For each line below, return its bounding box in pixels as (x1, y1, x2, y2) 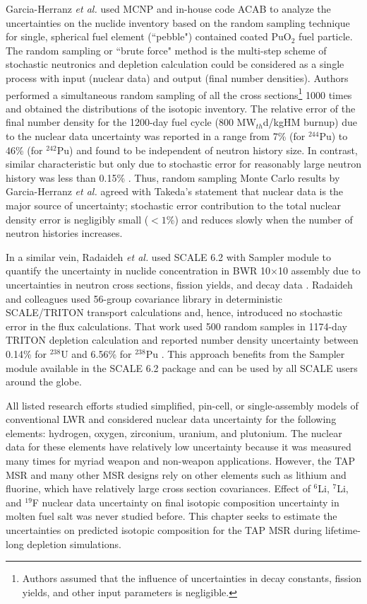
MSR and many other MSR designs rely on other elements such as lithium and (6, 467, 347, 482)
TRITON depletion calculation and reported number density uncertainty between (6, 332, 359, 347)
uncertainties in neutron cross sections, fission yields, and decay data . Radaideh (6, 277, 353, 291)
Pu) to (319, 129, 348, 143)
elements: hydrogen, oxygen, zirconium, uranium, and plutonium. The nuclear (6, 425, 342, 440)
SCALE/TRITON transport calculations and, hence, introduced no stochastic (6, 305, 343, 320)
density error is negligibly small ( (6, 211, 149, 226)
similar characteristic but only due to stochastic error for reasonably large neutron (6, 156, 362, 171)
